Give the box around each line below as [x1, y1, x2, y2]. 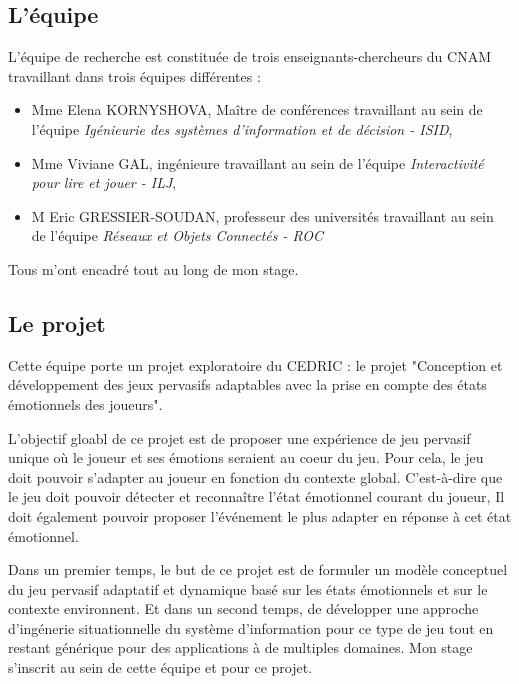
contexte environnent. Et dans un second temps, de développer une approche [8, 598, 479, 619]
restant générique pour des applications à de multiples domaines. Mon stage [8, 637, 473, 658]
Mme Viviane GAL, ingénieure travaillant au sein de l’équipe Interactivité [31, 152, 484, 173]
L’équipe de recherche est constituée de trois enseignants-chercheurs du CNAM [8, 46, 492, 67]
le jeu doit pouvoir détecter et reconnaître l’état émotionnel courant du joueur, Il [8, 486, 505, 507]
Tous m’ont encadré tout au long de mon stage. [8, 258, 299, 279]
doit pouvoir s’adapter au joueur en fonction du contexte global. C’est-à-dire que [8, 466, 503, 487]
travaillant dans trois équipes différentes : [8, 65, 261, 86]
